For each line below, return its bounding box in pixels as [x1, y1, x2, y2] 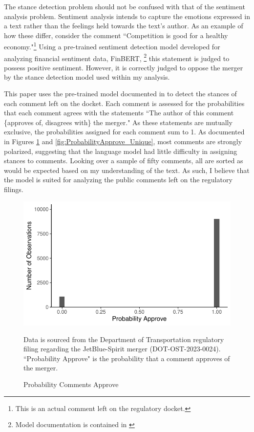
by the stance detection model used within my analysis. [4, 72, 170, 82]
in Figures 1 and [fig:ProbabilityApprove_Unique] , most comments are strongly [4, 136, 242, 147]
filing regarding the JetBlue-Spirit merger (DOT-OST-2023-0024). [23, 344, 221, 354]
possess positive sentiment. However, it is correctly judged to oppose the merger [4, 62, 243, 72]
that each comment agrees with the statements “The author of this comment [4, 108, 234, 118]
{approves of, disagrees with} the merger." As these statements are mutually [4, 117, 233, 127]
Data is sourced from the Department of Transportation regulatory [23, 334, 224, 344]
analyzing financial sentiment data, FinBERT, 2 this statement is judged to [4, 51, 230, 63]
